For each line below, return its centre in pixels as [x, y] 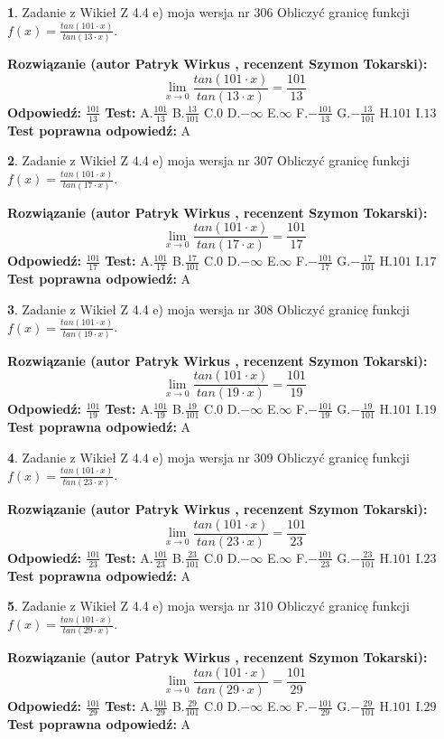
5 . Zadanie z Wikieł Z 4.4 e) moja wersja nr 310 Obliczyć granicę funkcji [208, 606]
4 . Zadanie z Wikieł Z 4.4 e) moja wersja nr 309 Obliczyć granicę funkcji [208, 457]
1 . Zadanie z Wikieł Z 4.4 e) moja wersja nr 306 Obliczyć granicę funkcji [208, 12]
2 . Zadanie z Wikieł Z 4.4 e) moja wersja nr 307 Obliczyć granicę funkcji [208, 160]
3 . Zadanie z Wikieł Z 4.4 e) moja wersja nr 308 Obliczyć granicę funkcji [208, 309]
